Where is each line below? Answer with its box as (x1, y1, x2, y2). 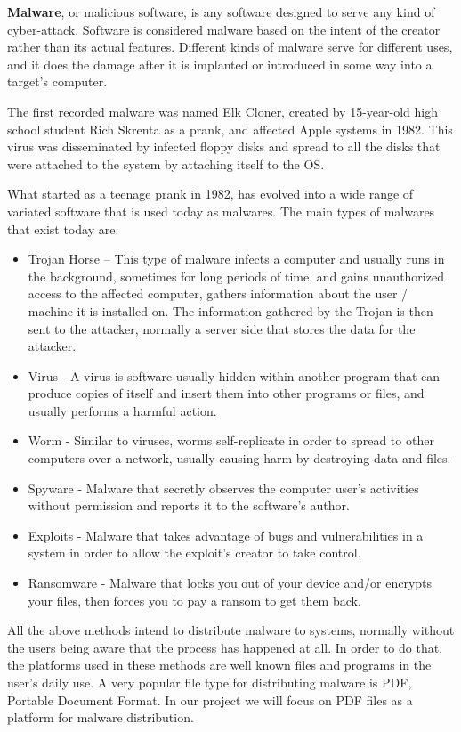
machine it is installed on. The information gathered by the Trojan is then (28, 301, 433, 320)
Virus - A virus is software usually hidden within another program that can (28, 366, 441, 385)
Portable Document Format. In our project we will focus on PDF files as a (7, 690, 413, 709)
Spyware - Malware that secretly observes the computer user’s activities (28, 478, 419, 497)
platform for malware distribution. (7, 708, 194, 727)
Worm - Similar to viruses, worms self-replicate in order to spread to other (28, 431, 434, 450)
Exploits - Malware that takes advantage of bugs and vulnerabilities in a (28, 525, 424, 544)
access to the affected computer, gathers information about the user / (28, 284, 408, 303)
